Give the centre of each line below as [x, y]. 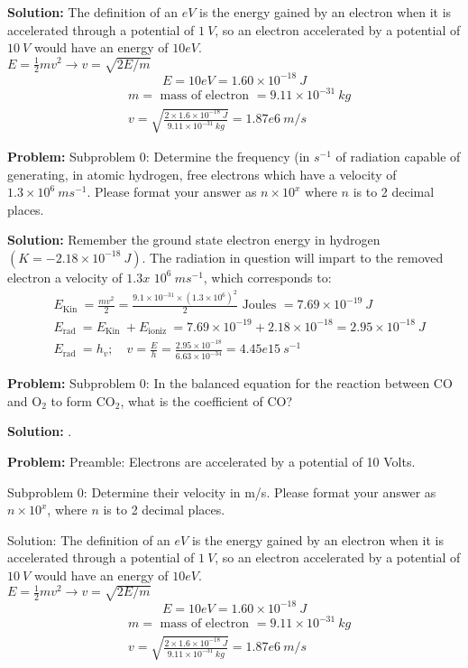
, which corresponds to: [267, 277]
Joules [259, 306]
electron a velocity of [65, 277]
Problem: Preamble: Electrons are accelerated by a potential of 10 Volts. [211, 462]
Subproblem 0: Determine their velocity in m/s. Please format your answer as [222, 492]
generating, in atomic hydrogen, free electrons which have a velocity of [202, 174]
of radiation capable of [398, 156]
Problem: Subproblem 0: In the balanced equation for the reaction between [219, 383]
